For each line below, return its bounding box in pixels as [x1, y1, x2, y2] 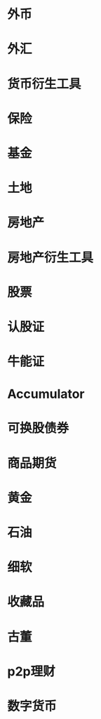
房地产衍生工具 [7, 250, 94, 265]
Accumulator [7, 387, 86, 402]
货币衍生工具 [7, 76, 82, 92]
